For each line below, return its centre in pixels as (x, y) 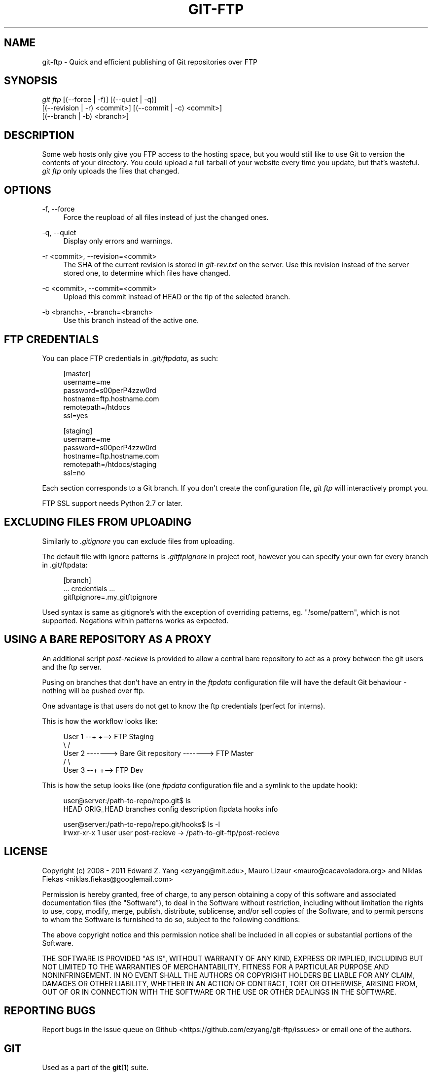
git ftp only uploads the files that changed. (111, 171)
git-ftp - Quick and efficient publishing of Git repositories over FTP (150, 62)
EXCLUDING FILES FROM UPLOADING (98, 522)
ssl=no (74, 472)
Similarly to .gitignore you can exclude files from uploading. (139, 541)
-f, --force (58, 209)
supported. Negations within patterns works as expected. (135, 620)
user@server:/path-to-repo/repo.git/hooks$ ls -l (142, 824)
